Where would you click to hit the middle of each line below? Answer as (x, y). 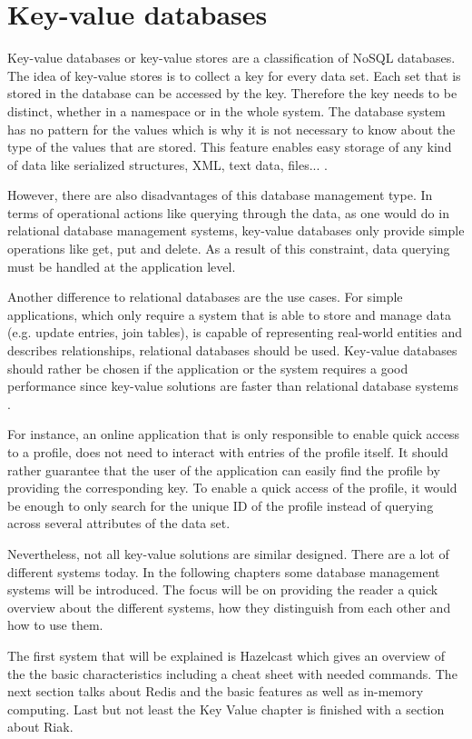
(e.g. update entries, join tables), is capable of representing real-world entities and (235, 332)
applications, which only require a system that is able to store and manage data (229, 314)
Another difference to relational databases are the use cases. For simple (205, 297)
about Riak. (40, 727)
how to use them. (55, 625)
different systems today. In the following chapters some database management (224, 571)
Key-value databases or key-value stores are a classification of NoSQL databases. (231, 58)
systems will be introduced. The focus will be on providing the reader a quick (223, 589)
